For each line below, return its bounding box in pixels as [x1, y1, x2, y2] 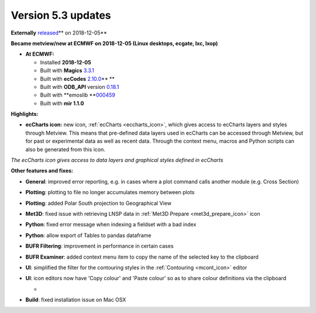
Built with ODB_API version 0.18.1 [40, 83, 119, 90]
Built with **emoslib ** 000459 [40, 91, 115, 99]
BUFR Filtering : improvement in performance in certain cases [25, 243, 174, 250]
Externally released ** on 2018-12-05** [11, 29, 108, 36]
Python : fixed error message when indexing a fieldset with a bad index [25, 221, 197, 228]
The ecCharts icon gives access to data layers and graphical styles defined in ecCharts [11, 157, 224, 164]
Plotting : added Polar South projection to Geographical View [25, 200, 172, 207]
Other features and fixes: [11, 167, 73, 174]
